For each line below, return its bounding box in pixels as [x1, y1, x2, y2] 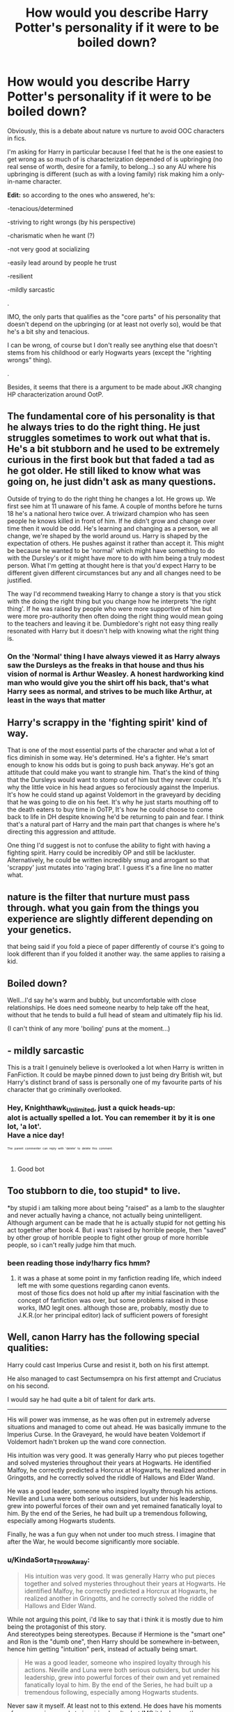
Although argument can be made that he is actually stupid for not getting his [7, 1218, 226, 1227]
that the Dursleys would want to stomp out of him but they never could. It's [7, 776, 221, 784]
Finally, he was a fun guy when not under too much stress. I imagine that [7, 1530, 216, 1538]
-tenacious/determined [7, 204, 74, 212]
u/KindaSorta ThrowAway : [7, 1555, 91, 1566]
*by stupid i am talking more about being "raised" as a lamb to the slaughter [7, 1203, 225, 1212]
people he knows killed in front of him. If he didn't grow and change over [7, 517, 216, 525]
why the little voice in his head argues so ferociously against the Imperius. [7, 783, 219, 792]
